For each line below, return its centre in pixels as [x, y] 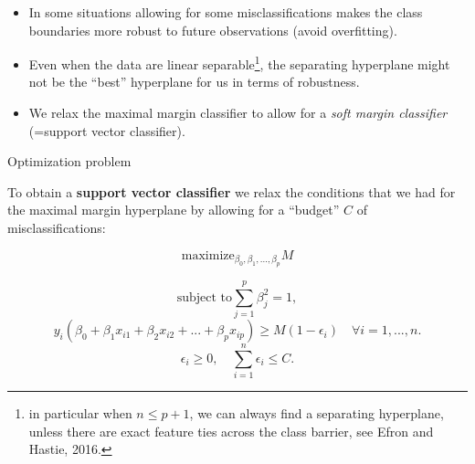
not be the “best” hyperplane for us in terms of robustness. [194, 82]
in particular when [80, 413]
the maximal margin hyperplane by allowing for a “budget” [174, 210]
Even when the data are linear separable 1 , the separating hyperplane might [239, 63]
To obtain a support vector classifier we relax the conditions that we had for [232, 191]
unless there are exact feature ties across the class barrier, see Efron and [231, 431]
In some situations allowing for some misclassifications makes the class [226, 12]
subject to [205, 297]
